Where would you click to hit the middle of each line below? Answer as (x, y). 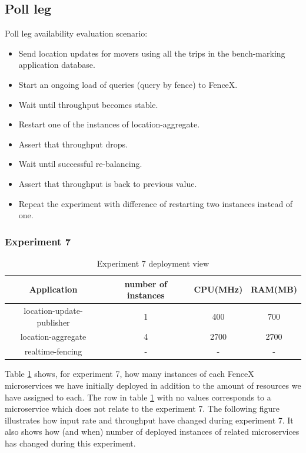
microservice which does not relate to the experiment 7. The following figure (142, 408)
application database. (57, 65)
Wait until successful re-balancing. (80, 164)
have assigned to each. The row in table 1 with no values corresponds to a (138, 397)
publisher (53, 322)
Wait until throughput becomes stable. (88, 104)
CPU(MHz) (218, 289)
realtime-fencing (53, 351)
